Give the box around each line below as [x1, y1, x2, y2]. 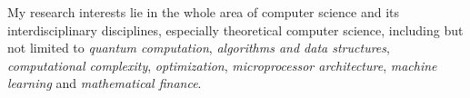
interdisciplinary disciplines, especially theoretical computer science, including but [7, 20, 464, 39]
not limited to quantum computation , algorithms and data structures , [7, 38, 390, 57]
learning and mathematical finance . [7, 73, 202, 93]
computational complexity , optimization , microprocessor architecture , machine [7, 55, 437, 74]
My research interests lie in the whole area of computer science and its [7, 3, 400, 21]
